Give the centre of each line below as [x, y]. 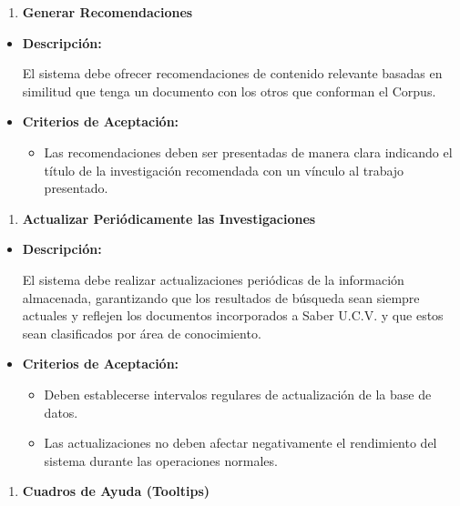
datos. [61, 412]
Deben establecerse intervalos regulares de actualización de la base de [238, 394]
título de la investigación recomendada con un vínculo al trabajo [224, 170]
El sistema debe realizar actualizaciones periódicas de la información [213, 279]
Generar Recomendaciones [107, 12]
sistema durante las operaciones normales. [161, 460]
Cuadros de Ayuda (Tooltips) [116, 491]
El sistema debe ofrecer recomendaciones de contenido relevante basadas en [232, 73]
